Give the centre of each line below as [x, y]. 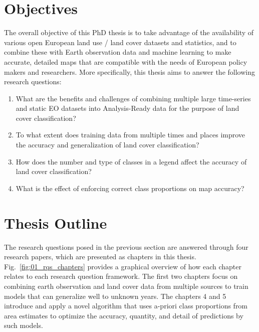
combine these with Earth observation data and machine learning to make [118, 52]
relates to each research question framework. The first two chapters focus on [121, 276]
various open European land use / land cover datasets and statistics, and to [120, 42]
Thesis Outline [56, 222]
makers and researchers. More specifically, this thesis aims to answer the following [129, 71]
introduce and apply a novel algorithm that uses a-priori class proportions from [126, 306]
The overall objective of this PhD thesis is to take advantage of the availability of [129, 32]
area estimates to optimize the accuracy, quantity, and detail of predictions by [124, 315]
